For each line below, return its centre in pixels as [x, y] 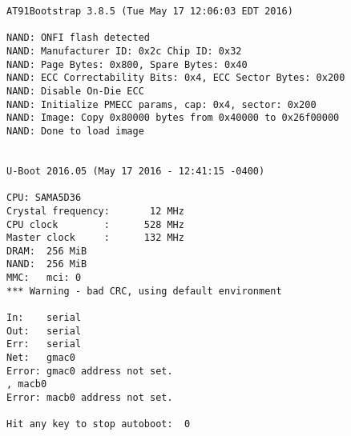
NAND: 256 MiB [47, 264]
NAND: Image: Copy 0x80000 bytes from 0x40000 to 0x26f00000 [173, 118]
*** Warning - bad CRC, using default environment [144, 291]
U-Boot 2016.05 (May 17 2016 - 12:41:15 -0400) [136, 171]
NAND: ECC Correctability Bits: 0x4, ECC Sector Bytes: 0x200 [176, 78]
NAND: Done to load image [75, 131]
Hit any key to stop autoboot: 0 [99, 424]
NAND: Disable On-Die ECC [75, 91]
